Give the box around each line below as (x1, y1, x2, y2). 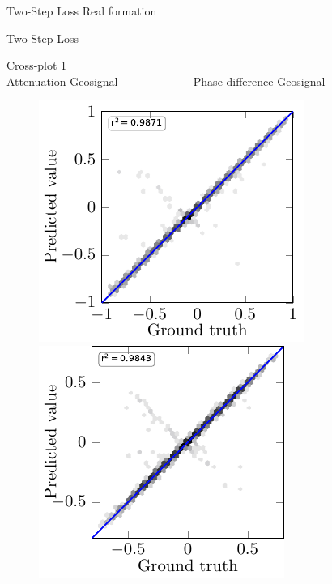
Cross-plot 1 (6, 57, 67, 74)
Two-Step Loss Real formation (6, 2, 157, 19)
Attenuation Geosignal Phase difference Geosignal (6, 72, 326, 89)
